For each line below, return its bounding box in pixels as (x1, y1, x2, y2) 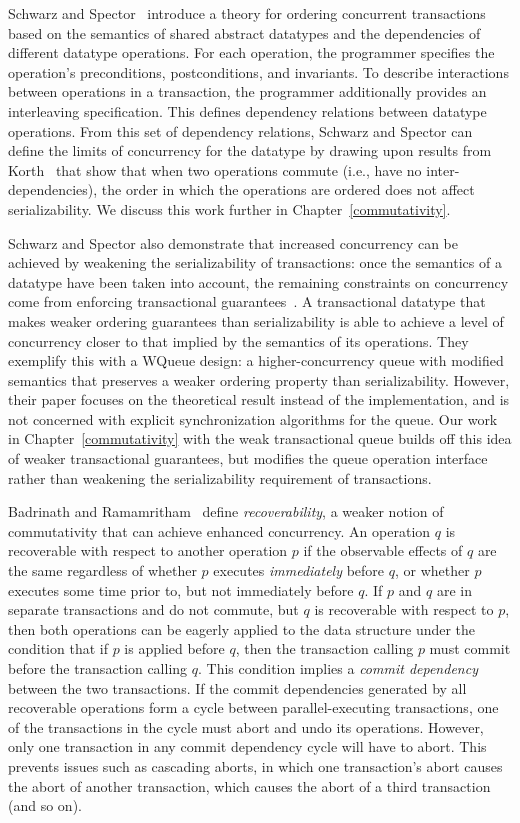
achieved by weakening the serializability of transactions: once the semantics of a (8, 252, 502, 273)
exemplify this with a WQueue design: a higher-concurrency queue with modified (8, 350, 504, 371)
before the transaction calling (8, 658, 188, 678)
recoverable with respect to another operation (8, 540, 288, 561)
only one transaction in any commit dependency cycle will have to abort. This (8, 736, 487, 757)
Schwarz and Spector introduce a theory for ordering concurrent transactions (8, 3, 486, 23)
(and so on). (8, 795, 82, 816)
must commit (429, 638, 511, 659)
